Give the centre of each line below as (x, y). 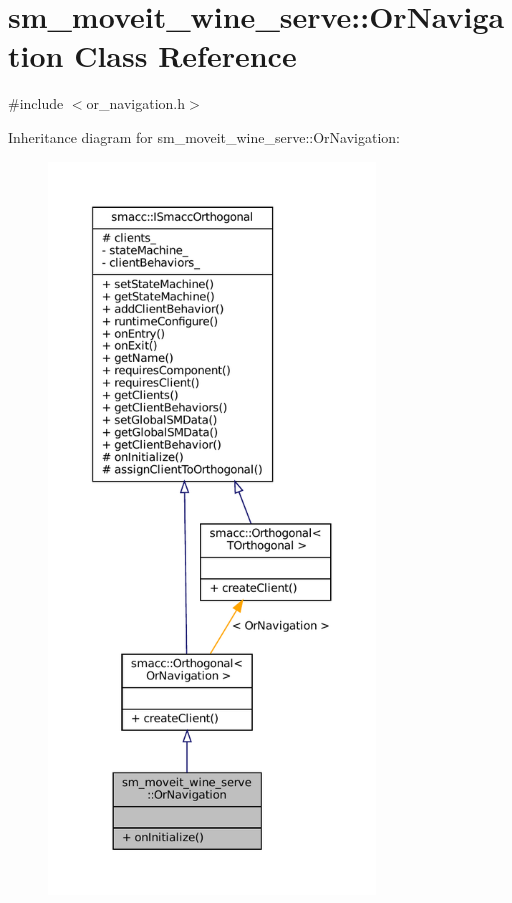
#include (36, 103)
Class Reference (185, 55)
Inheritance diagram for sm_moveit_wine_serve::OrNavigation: (204, 136)
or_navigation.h (136, 103)
